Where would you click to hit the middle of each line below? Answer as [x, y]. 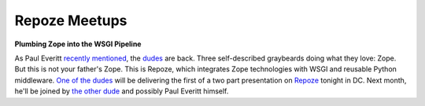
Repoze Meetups [71, 20]
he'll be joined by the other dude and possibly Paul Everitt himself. [122, 91]
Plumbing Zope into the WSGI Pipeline [78, 44]
